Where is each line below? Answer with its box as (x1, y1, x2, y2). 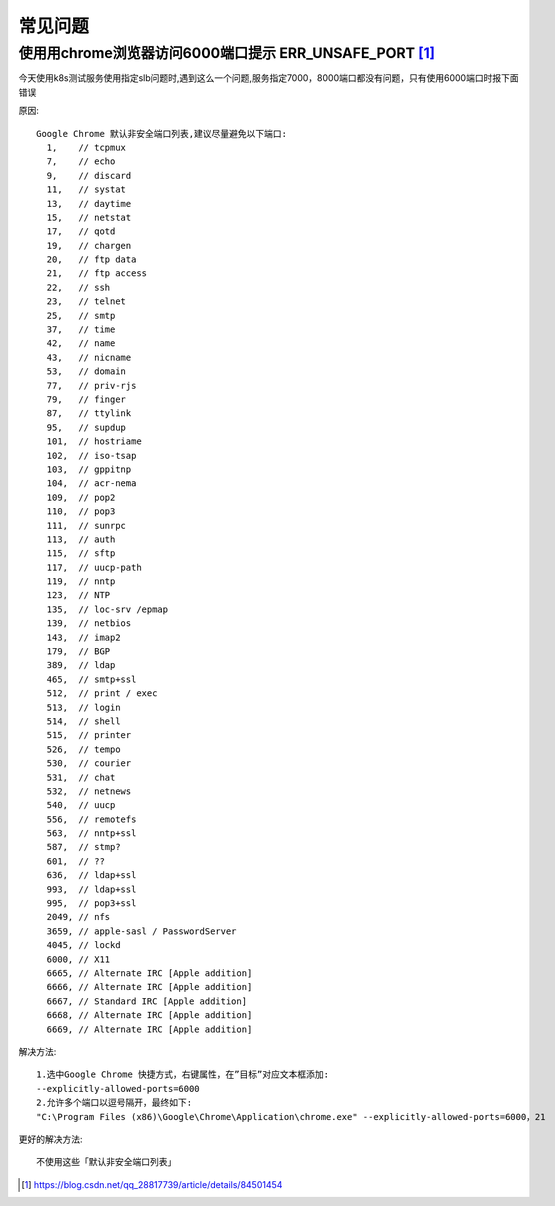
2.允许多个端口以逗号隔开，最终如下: (36, 1097, 193, 1109)
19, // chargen (46, 240, 132, 251)
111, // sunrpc (46, 520, 127, 531)
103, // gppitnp (46, 463, 132, 475)
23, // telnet (46, 296, 127, 307)
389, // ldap (46, 660, 116, 671)
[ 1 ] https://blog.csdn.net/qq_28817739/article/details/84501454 (21, 1178, 283, 1190)
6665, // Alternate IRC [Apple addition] (46, 968, 253, 979)
